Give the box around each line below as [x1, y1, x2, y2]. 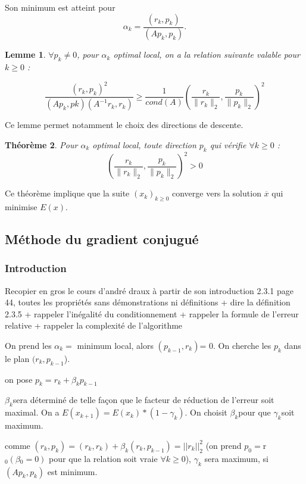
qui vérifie [210, 138, 246, 151]
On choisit [190, 406, 227, 419]
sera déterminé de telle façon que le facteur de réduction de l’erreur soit [13, 394, 274, 406]
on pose [5, 373, 33, 385]
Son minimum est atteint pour [5, 1, 115, 13]
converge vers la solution [171, 187, 261, 199]
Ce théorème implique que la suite [5, 187, 130, 199]
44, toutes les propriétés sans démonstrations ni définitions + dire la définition [5, 296, 291, 308]
